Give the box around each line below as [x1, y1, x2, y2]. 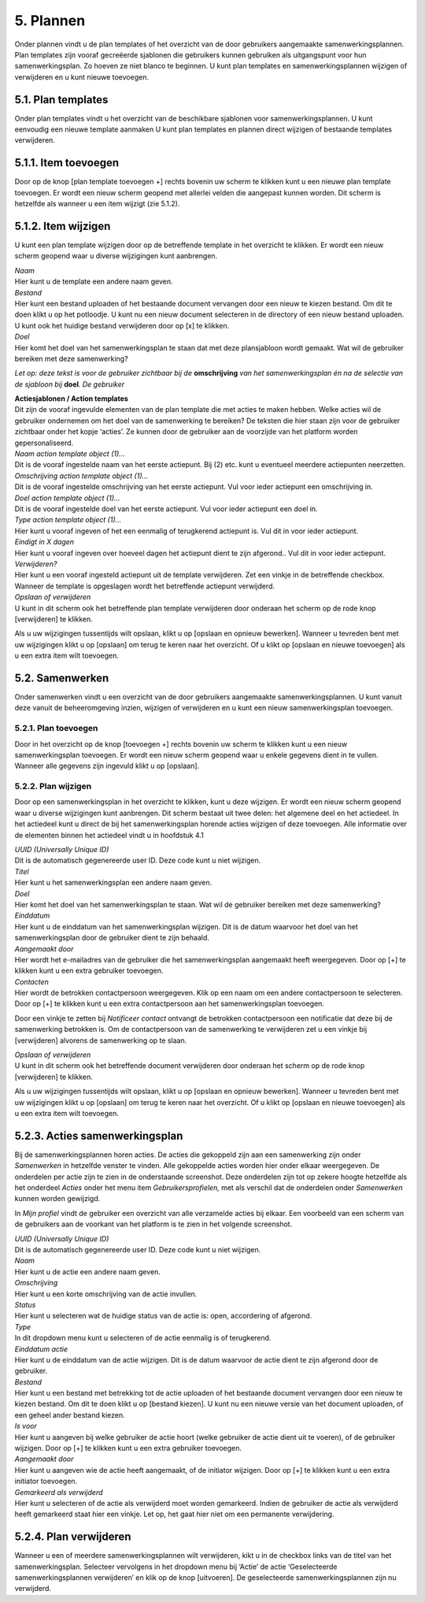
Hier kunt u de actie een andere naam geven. [14, 1266, 161, 1276]
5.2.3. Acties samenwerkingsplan [14, 1129, 183, 1142]
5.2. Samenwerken [14, 671, 109, 684]
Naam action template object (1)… [14, 449, 125, 458]
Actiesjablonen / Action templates [14, 394, 129, 403]
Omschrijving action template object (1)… [14, 471, 149, 480]
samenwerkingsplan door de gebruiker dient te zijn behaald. [14, 933, 210, 943]
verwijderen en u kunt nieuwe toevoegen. [14, 72, 150, 82]
